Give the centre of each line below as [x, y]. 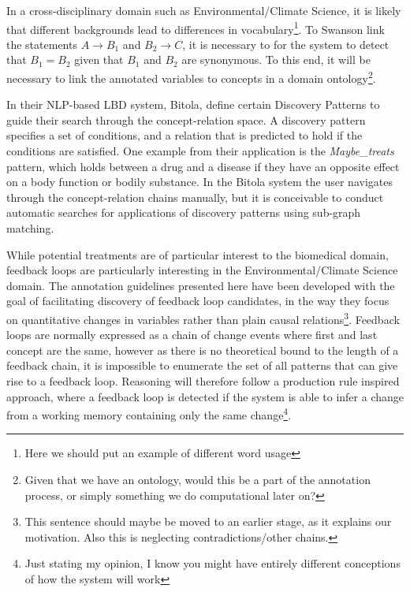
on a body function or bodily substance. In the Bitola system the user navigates [199, 182]
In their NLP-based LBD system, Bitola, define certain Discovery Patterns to [193, 104]
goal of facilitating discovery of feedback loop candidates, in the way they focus [198, 301]
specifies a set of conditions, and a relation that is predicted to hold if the [184, 135]
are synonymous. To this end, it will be [276, 60]
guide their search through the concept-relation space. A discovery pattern [186, 119]
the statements [42, 44]
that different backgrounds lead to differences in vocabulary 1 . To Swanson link [196, 28]
